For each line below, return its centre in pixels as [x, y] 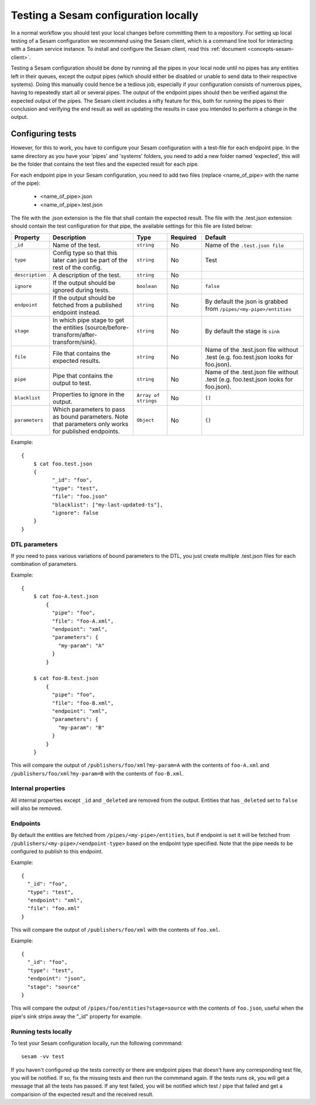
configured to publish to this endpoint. [57, 852]
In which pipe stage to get [89, 320]
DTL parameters [34, 544]
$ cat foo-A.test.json [66, 596]
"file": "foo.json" [80, 497]
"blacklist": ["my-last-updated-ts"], [107, 505]
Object [145, 421]
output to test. [72, 383]
